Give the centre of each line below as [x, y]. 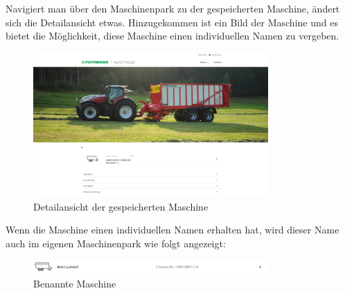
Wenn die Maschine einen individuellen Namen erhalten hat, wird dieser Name [172, 230]
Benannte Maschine [75, 283]
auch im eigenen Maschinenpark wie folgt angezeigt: [116, 243]
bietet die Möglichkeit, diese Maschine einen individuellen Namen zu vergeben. [172, 36]
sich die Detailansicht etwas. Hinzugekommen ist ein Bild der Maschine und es [172, 22]
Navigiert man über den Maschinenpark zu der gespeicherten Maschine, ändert [173, 8]
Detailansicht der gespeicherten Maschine [121, 206]
